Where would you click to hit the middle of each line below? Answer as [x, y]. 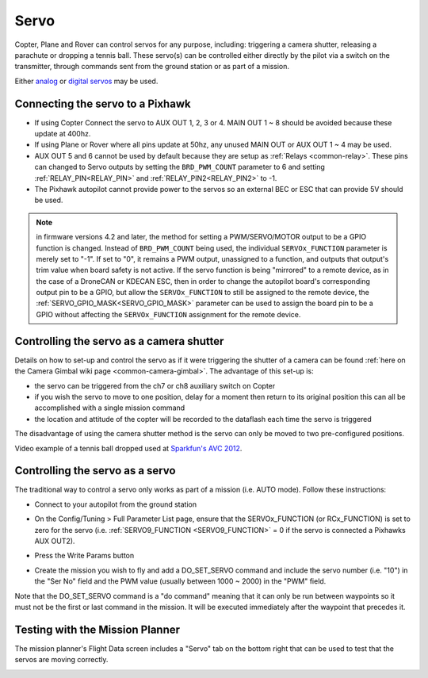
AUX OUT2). [55, 541]
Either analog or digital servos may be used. [86, 81]
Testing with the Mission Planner [97, 629]
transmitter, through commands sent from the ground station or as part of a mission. [152, 67]
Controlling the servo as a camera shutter [119, 341]
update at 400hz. [63, 134]
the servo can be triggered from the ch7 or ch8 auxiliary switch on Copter [155, 385]
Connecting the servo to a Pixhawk [103, 103]
